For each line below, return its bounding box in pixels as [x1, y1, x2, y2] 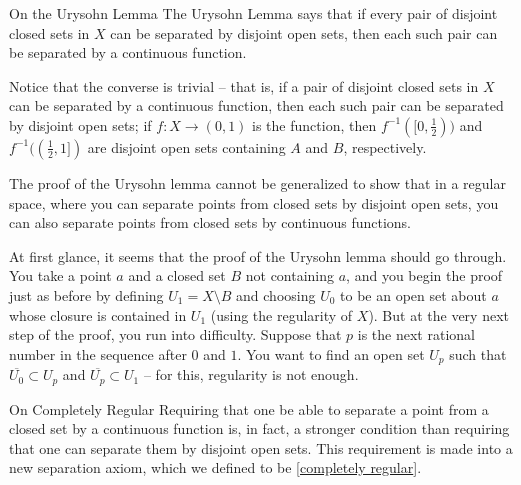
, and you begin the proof [346, 265, 503, 286]
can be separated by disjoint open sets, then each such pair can [110, 22, 498, 43]
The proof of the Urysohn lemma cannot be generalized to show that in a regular [9, 172, 506, 193]
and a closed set [128, 265, 226, 286]
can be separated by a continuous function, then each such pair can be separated [9, 95, 504, 116]
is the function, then [252, 114, 377, 135]
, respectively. [343, 136, 427, 157]
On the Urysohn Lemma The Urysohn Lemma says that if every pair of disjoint [9, 3, 498, 23]
